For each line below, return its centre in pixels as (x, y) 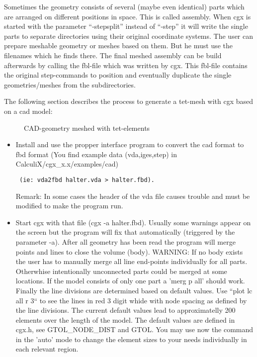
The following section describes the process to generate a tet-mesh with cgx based (129, 101)
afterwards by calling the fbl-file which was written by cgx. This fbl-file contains (126, 65)
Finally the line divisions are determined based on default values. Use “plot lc (134, 290)
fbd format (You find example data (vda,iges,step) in (96, 154)
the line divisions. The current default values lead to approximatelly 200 (126, 310)
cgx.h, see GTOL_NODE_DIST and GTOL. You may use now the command (134, 329)
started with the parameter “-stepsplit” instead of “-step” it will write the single (126, 26)
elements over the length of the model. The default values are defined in (125, 319)
